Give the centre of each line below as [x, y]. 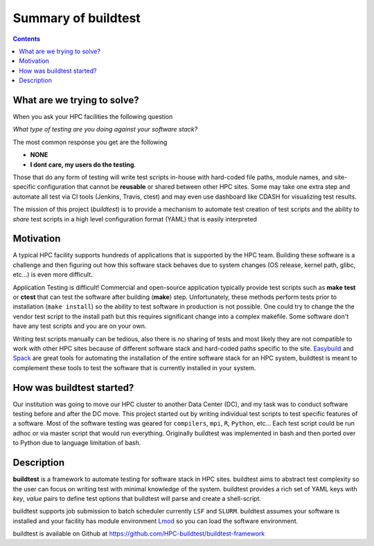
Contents [27, 39]
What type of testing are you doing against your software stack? [105, 129]
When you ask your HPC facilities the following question [93, 117]
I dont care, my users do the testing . [83, 164]
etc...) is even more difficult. [53, 275]
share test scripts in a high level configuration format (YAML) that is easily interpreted [135, 219]
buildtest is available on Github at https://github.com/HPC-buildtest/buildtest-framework [139, 534]
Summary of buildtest [77, 18]
